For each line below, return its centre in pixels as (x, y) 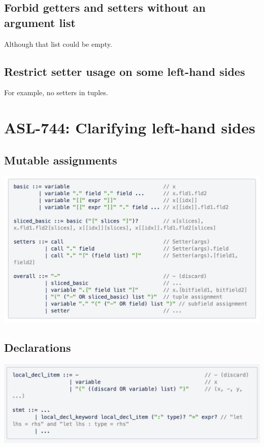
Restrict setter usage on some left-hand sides (125, 71)
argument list (40, 22)
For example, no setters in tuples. (56, 92)
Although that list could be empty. (58, 44)
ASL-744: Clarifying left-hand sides (130, 128)
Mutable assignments (61, 160)
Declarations (38, 347)
